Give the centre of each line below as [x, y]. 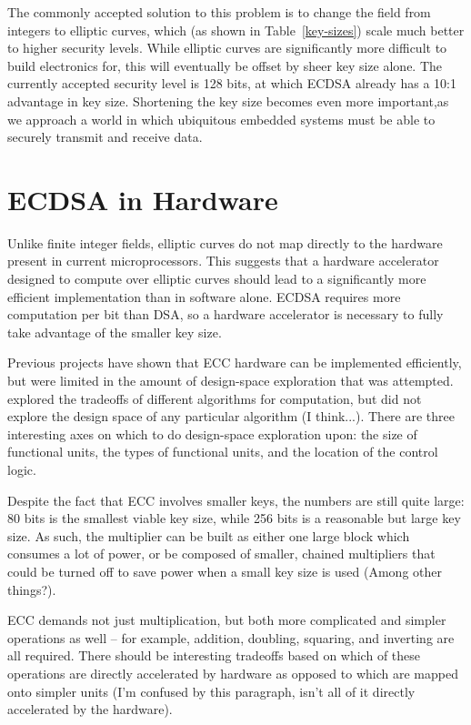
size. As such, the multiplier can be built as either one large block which [209, 535]
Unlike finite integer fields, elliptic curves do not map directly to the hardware [225, 242]
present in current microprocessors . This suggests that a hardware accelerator [223, 261]
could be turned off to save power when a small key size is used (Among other [225, 571]
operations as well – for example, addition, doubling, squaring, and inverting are [231, 637]
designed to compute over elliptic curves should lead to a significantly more [217, 279]
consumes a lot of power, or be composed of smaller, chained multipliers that [221, 554]
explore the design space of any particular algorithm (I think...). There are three [231, 416]
